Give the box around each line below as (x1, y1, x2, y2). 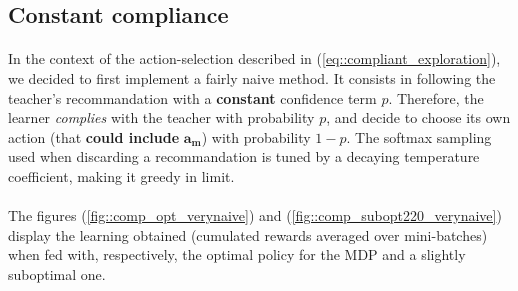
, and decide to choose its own (326, 107, 511, 128)
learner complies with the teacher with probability (8, 107, 315, 128)
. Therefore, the (388, 87, 484, 108)
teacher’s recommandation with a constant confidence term (8, 87, 377, 108)
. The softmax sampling (346, 126, 492, 147)
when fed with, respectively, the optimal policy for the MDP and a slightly (8, 244, 466, 265)
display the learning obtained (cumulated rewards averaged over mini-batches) (8, 224, 488, 245)
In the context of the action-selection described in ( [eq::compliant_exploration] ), (8, 48, 501, 69)
